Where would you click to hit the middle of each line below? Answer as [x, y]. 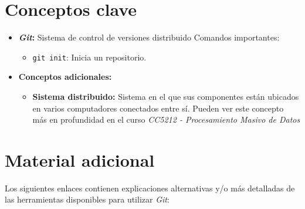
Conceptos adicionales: [65, 77]
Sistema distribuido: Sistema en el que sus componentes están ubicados [166, 96]
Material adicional [80, 159]
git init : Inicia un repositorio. [89, 57]
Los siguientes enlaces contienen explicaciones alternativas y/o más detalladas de [150, 188]
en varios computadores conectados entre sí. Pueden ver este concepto [158, 108]
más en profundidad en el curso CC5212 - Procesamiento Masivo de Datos [166, 119]
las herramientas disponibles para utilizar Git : [87, 199]
